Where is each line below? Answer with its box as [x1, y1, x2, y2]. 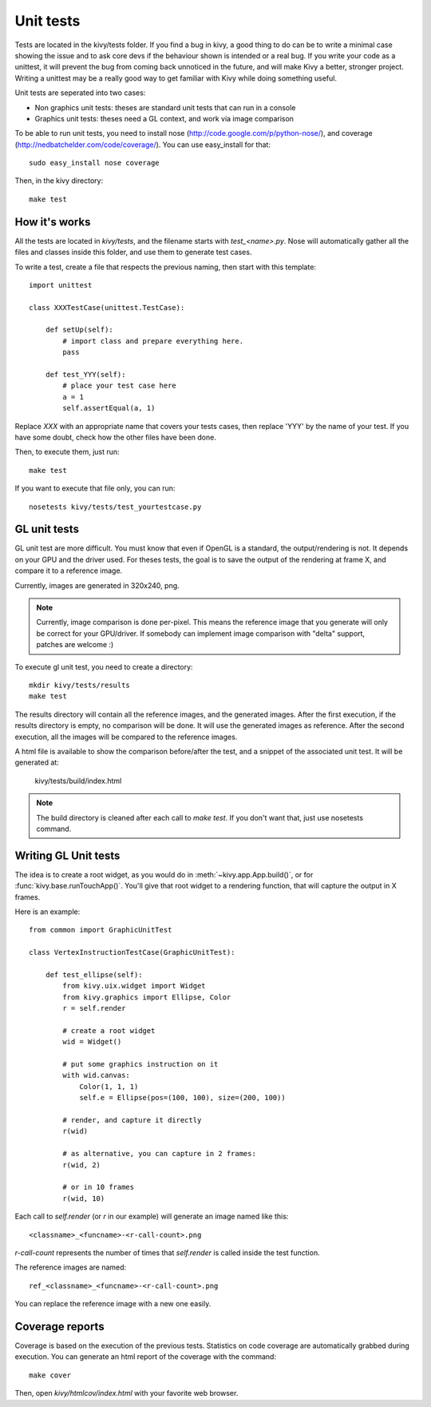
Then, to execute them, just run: [14, 447, 120, 457]
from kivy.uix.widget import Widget [62, 981, 207, 991]
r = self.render [62, 1004, 126, 1013]
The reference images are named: [14, 1262, 127, 1272]
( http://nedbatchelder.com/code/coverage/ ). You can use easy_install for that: [14, 140, 271, 149]
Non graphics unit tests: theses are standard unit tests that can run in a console [34, 102, 296, 112]
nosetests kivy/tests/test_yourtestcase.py [29, 502, 202, 511]
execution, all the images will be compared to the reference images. [14, 732, 238, 741]
